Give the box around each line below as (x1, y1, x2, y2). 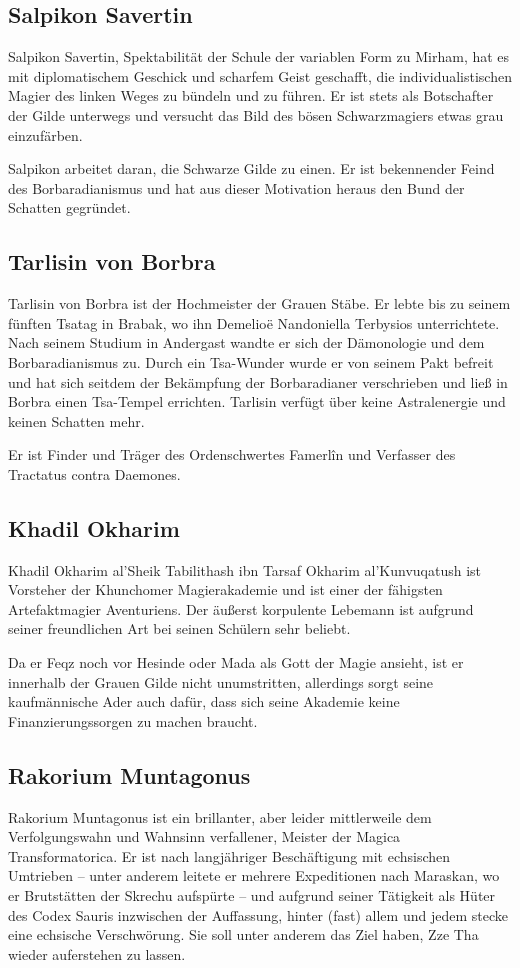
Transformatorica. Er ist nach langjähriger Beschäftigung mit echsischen (8, 845, 451, 866)
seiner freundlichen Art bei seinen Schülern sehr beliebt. (8, 618, 351, 639)
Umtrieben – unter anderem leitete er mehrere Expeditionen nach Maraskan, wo (8, 865, 500, 886)
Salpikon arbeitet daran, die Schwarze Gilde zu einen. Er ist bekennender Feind (8, 158, 495, 179)
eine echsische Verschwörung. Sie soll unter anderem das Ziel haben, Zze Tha (8, 924, 479, 945)
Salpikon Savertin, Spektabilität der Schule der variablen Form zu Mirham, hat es (8, 46, 510, 67)
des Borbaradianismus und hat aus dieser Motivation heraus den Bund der (8, 177, 465, 198)
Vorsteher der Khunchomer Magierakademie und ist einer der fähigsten (8, 579, 443, 600)
